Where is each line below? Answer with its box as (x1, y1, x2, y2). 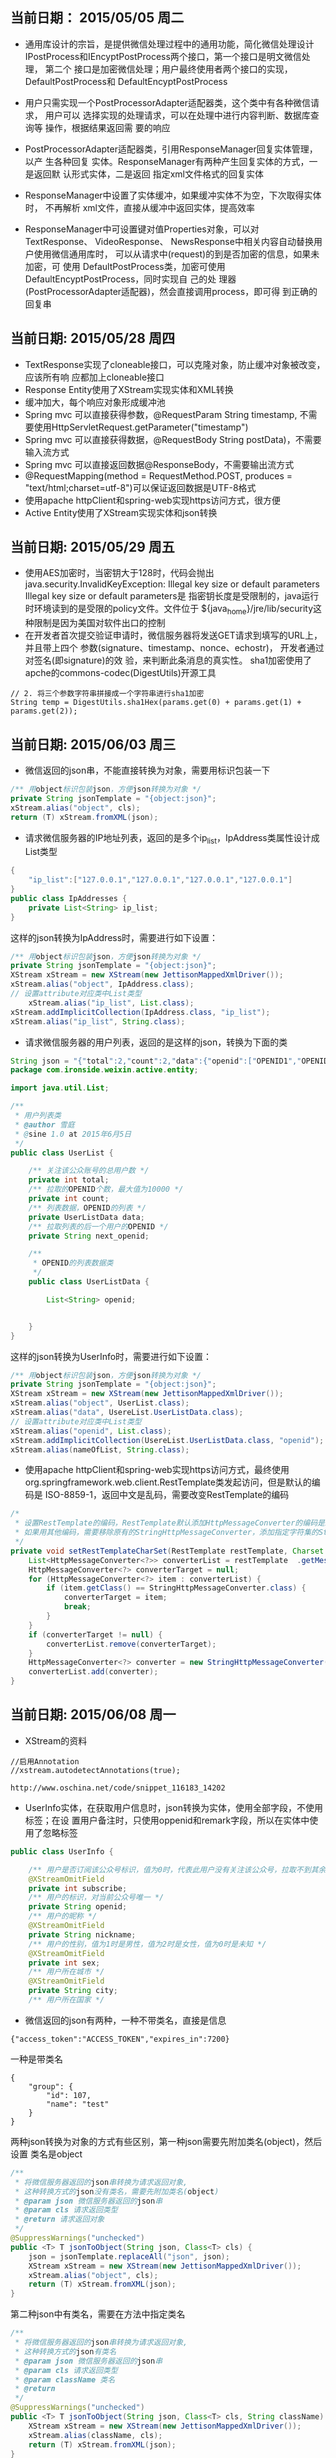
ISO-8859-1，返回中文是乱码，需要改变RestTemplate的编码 (44, 1489, 290, 1501)
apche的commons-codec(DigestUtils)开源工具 (24, 667, 217, 679)
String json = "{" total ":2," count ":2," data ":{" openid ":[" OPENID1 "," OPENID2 (10, 1056, 333, 1066)
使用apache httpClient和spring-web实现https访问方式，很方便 (24, 494, 282, 506)
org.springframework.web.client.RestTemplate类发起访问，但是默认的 (24, 1476, 312, 1488)
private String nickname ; (28, 1929, 137, 1940)
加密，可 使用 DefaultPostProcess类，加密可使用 (24, 260, 226, 272)
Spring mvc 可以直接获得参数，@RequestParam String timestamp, (24, 408, 298, 420)
